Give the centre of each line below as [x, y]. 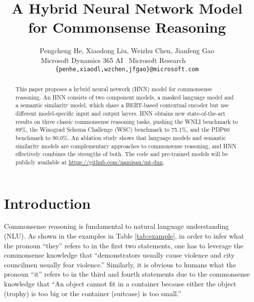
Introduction [47, 203]
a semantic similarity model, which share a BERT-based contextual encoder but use [122, 105]
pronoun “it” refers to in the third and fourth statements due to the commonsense [127, 274]
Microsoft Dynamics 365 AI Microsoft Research [113, 60]
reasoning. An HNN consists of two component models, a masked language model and [125, 97]
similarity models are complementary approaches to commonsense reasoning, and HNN [126, 146]
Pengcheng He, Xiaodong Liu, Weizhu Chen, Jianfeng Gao [127, 50]
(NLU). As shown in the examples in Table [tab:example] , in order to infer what [124, 236]
